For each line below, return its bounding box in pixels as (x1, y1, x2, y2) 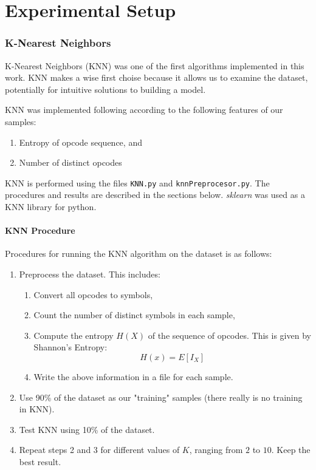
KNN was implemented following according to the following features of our (5, 103, 283, 116)
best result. (19, 455, 61, 468)
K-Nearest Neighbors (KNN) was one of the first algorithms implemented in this (5, 59, 304, 72)
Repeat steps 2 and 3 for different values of (19, 443, 180, 456)
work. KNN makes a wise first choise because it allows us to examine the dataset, (5, 71, 308, 84)
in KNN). (19, 403, 55, 415)
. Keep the (271, 443, 311, 456)
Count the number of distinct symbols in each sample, (33, 308, 235, 321)
